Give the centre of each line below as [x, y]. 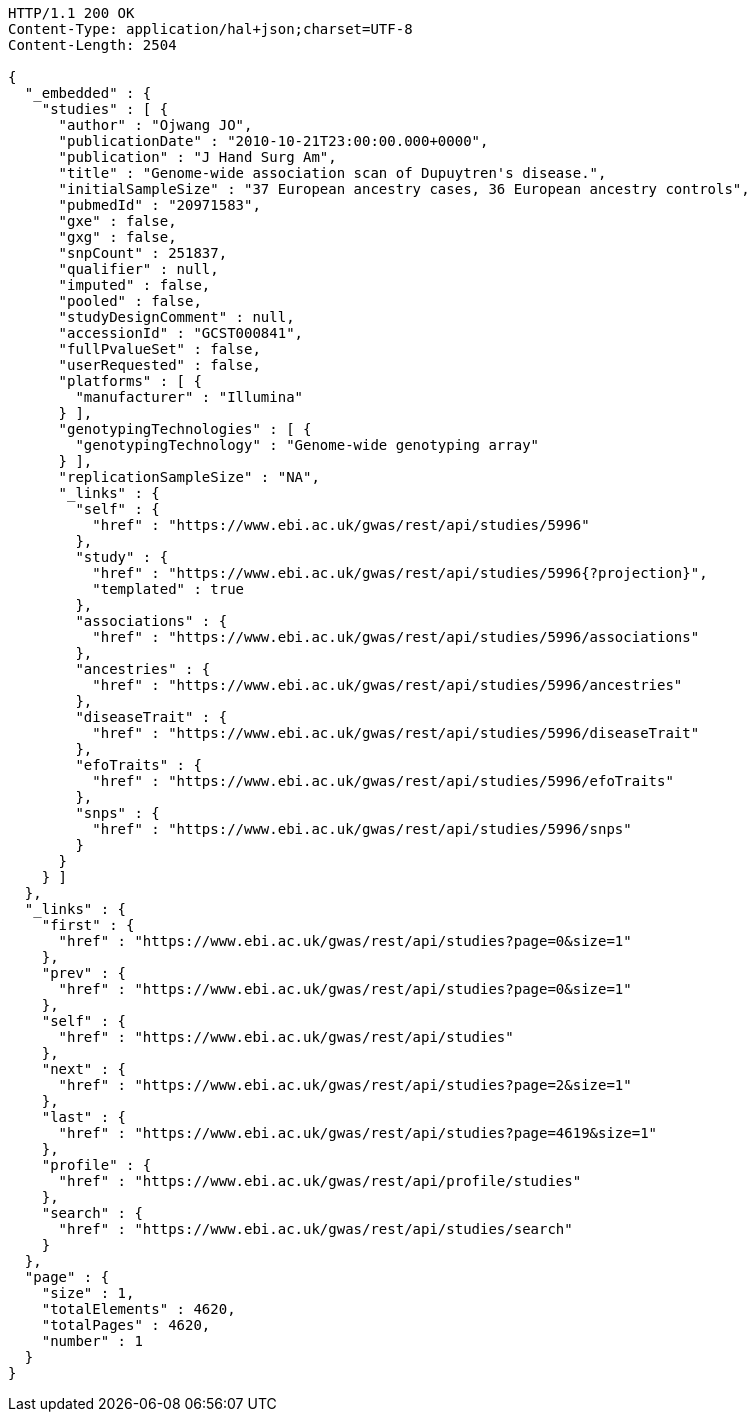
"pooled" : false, [130, 301]
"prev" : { [84, 973]
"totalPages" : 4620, [126, 1325]
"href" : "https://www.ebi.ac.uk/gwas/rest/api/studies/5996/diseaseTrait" [396, 733]
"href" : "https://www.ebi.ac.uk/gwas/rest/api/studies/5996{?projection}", [400, 573]
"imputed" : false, [134, 285]
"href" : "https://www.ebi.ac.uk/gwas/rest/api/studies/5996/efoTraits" [383, 781]
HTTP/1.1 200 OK [71, 13]
